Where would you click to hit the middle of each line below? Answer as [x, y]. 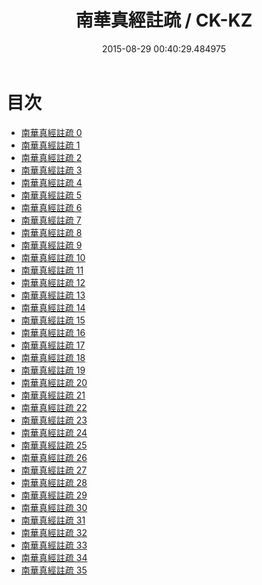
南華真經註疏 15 [53, 320]
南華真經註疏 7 [51, 220]
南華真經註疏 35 [54, 570]
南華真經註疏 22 [54, 407]
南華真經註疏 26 [54, 457]
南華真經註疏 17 [53, 345]
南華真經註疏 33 [54, 545]
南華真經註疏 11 [52, 270]
